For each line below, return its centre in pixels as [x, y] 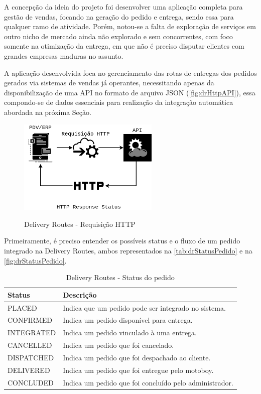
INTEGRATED [32, 333]
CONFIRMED [30, 320]
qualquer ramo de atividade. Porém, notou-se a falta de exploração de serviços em [130, 26]
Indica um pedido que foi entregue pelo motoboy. [138, 370]
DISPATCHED [31, 357]
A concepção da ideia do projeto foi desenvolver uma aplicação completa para [123, 7]
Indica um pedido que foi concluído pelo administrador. [148, 382]
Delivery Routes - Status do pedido [120, 277]
